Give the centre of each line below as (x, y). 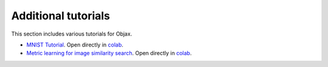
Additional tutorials (61, 16)
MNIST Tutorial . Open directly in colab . (75, 45)
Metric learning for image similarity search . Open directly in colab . (109, 53)
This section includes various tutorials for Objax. (72, 34)
